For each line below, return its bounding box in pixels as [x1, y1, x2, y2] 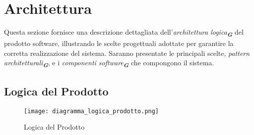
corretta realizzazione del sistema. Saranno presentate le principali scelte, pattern [4, 47, 250, 58]
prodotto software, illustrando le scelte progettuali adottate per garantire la [4, 38, 234, 48]
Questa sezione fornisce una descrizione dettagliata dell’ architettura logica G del [4, 27, 244, 39]
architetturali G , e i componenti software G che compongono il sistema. [4, 57, 214, 70]
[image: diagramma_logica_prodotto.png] [24, 107, 159, 115]
